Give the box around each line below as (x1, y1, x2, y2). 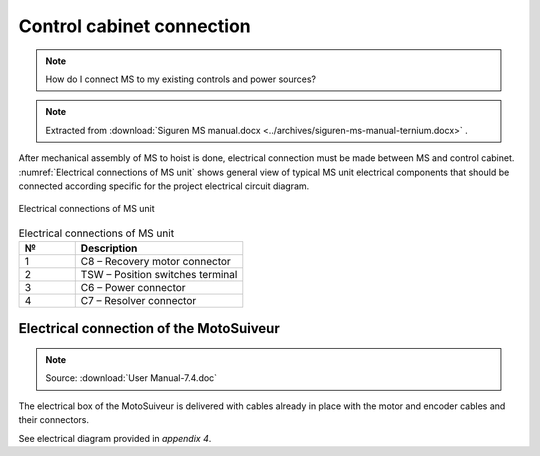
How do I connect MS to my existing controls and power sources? (45, 73, 317, 85)
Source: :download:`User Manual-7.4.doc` (45, 372, 218, 384)
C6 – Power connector (80, 281, 186, 295)
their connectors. (18, 414, 90, 426)
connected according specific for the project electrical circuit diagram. (18, 180, 310, 192)
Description (80, 241, 138, 255)
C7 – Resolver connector (80, 294, 197, 308)
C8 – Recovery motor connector (80, 255, 232, 269)
